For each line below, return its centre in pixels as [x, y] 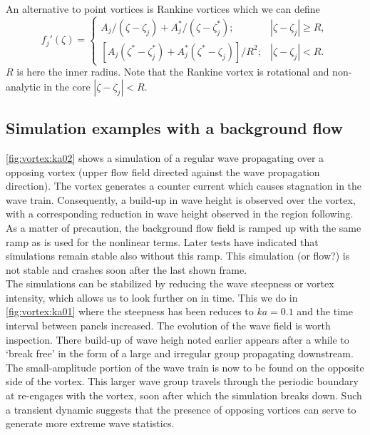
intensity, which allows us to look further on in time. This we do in [152, 297]
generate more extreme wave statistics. [90, 423]
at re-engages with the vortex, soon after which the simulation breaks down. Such [184, 395]
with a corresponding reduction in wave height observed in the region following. [180, 214]
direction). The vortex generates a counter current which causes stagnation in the [184, 186]
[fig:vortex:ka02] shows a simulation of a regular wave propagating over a [165, 157]
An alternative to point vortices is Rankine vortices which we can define [163, 9]
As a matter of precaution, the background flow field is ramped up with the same [184, 227]
